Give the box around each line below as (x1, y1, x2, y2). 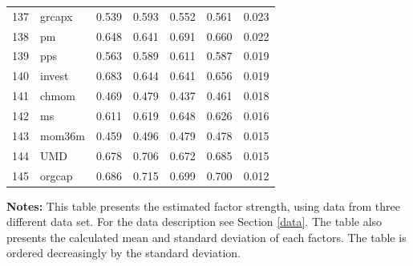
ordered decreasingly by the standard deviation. (6, 244, 241, 261)
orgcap (40, 167, 73, 183)
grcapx (40, 7, 73, 24)
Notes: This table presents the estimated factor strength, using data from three (6, 197, 401, 214)
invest (40, 67, 69, 84)
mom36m (40, 127, 85, 143)
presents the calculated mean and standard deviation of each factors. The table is (6, 228, 407, 245)
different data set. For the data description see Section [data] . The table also (6, 213, 383, 230)
